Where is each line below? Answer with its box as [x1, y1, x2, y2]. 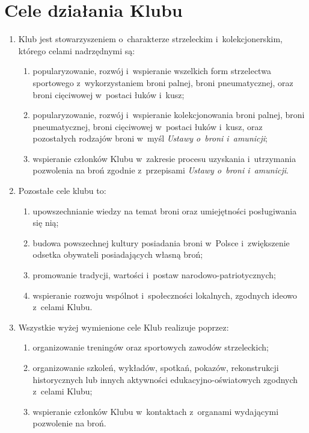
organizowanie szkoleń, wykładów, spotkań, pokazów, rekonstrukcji [32, 361, 279, 373]
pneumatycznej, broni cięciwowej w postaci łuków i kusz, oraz [32, 120, 263, 132]
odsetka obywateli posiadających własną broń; [32, 248, 203, 261]
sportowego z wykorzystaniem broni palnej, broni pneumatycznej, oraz [32, 76, 293, 89]
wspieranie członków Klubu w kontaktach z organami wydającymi [32, 405, 279, 417]
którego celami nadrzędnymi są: [18, 44, 135, 57]
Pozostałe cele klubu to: [18, 184, 106, 197]
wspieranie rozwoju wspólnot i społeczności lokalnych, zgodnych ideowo [32, 288, 298, 301]
